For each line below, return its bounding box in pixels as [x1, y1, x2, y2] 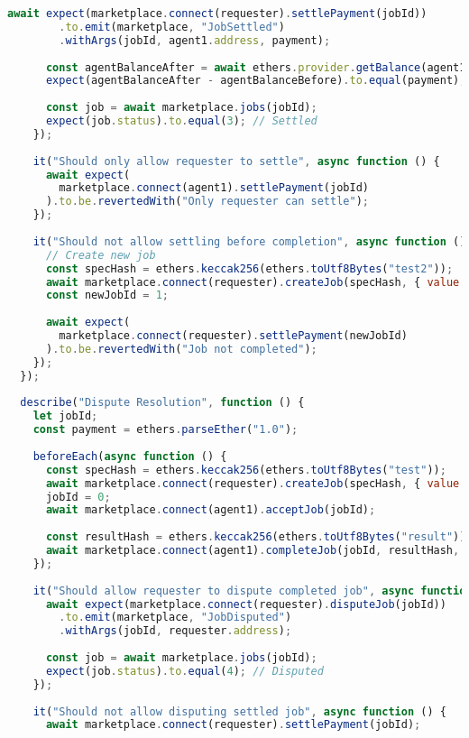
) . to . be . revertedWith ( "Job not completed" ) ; [45, 342, 317, 355]
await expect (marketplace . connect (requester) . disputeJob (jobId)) [45, 597, 446, 611]
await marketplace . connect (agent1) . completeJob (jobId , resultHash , [45, 544, 460, 557]
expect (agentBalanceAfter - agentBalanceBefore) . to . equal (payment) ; [45, 74, 466, 88]
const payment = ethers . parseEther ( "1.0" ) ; [32, 423, 299, 437]
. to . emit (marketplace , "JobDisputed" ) [59, 611, 292, 624]
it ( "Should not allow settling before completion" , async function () [32, 235, 466, 248]
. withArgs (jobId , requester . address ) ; [59, 624, 292, 638]
